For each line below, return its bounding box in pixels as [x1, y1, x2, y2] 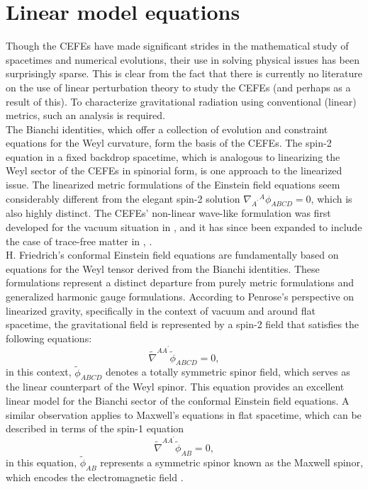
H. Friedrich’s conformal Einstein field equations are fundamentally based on [6, 247, 339, 262]
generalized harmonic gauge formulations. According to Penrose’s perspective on [6, 289, 355, 304]
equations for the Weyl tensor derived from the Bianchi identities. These [6, 261, 320, 276]
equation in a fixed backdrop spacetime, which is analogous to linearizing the [6, 149, 340, 164]
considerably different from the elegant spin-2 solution [6, 191, 240, 206]
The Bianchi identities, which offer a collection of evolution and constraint [6, 121, 328, 136]
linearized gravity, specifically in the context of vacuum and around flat [6, 303, 316, 317]
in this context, [6, 364, 72, 379]
